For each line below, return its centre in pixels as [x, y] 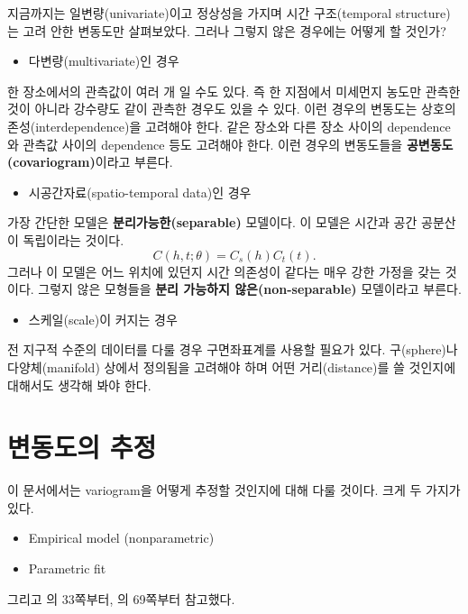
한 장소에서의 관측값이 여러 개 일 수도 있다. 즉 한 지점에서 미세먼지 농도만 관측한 [234, 91]
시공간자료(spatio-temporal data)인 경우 [140, 192]
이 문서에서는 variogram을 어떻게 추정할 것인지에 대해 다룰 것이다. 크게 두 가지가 [234, 490]
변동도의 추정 [82, 447]
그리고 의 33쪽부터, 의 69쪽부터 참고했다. [121, 598]
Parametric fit [67, 568]
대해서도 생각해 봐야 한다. [79, 385]
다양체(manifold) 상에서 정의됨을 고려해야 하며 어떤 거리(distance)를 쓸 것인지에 [232, 367]
